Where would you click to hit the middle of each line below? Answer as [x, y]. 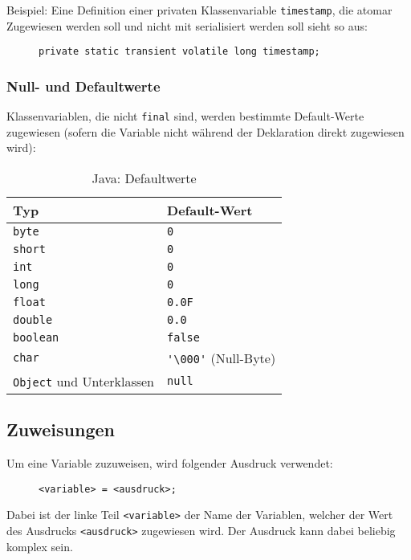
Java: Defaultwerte [144, 178]
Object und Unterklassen [84, 381]
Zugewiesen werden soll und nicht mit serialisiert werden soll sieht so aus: [187, 25]
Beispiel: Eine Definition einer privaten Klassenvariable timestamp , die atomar [199, 10]
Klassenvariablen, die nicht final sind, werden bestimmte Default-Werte [185, 116]
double [33, 319]
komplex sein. [40, 546]
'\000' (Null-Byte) [222, 358]
